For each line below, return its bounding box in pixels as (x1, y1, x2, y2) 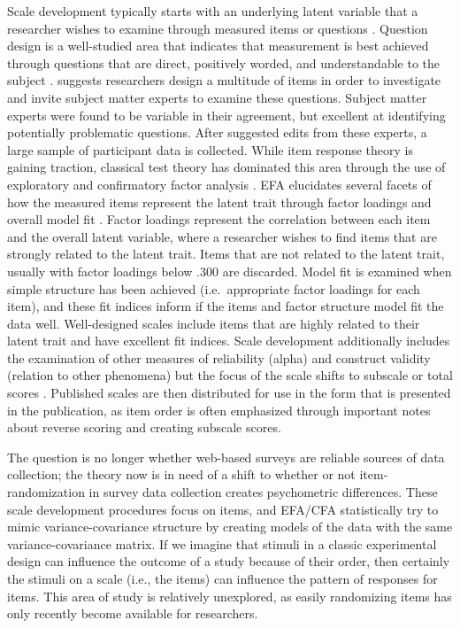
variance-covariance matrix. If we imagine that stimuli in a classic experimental (7, 534, 437, 553)
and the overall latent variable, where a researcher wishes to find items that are (7, 227, 437, 245)
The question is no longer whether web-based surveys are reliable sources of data (7, 447, 445, 466)
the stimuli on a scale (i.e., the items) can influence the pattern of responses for (7, 570, 438, 587)
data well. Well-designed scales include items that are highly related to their (7, 314, 420, 332)
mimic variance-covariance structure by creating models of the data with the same (7, 517, 453, 536)
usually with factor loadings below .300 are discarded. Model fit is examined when (7, 261, 452, 280)
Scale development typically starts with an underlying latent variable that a (7, 2, 418, 19)
